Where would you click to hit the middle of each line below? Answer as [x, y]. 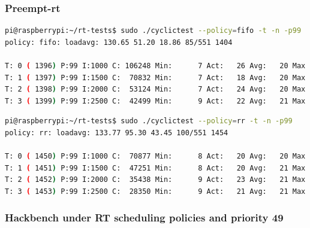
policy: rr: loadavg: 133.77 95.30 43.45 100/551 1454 [117, 133]
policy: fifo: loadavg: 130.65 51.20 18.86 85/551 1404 [119, 42]
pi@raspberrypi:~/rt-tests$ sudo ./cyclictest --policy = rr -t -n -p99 [149, 121]
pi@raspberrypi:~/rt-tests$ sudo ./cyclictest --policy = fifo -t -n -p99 [153, 31]
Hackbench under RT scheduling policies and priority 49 [144, 218]
